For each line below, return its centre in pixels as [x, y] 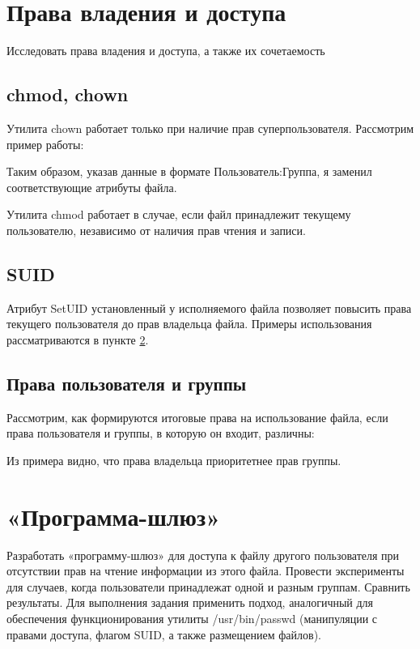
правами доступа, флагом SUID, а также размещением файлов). [164, 634]
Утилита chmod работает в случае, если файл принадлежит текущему [179, 214]
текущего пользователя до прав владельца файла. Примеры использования [189, 324]
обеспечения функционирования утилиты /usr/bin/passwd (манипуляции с [192, 618]
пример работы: [45, 144]
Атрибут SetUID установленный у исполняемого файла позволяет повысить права [209, 307]
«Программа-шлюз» [114, 516]
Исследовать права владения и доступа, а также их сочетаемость [166, 51]
